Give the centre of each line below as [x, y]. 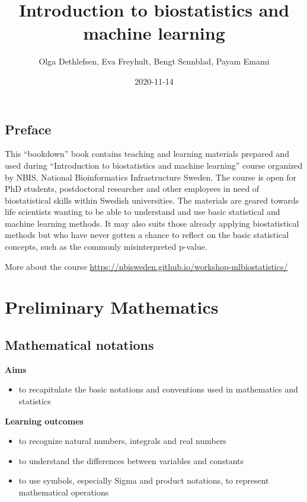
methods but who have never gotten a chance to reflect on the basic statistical [147, 235]
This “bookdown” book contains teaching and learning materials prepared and [147, 154]
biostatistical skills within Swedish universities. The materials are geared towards [152, 200]
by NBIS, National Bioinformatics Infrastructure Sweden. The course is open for [151, 177]
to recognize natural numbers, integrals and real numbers [122, 441]
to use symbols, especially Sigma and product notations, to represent [144, 480]
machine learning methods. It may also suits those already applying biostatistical [152, 223]
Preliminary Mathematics [112, 307]
